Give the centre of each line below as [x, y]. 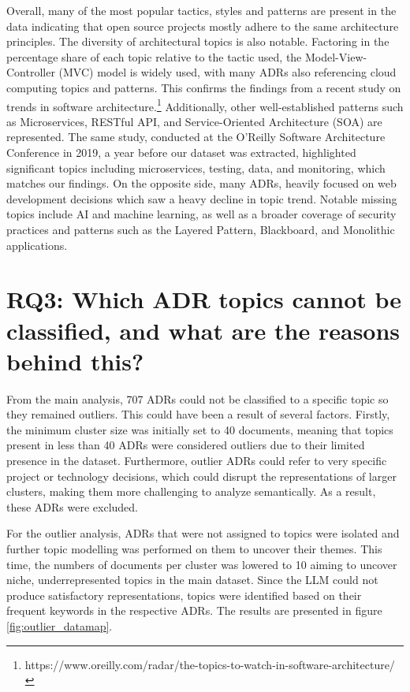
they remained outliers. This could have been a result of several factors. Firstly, [198, 414]
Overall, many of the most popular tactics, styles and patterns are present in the [201, 10]
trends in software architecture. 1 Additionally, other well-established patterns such [205, 105]
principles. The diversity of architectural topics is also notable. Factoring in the [198, 41]
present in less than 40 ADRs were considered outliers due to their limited [186, 445]
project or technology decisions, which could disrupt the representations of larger [201, 476]
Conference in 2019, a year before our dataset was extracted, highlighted [181, 152]
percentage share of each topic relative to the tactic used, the [154, 56]
